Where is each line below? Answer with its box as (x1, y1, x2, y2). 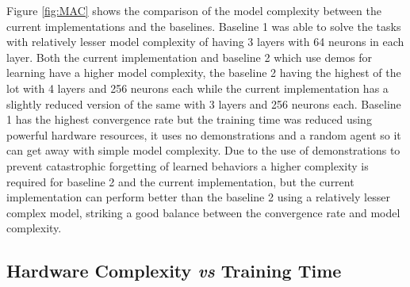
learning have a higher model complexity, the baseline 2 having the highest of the (6, 64, 401, 81)
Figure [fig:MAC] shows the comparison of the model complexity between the (6, 2, 381, 18)
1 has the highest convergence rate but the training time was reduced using (6, 111, 372, 128)
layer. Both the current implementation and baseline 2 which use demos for (6, 48, 373, 65)
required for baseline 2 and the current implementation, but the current (6, 173, 354, 189)
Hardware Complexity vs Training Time (6, 258, 342, 283)
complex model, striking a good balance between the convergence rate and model (6, 204, 400, 220)
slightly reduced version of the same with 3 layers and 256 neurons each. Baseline (6, 95, 401, 112)
